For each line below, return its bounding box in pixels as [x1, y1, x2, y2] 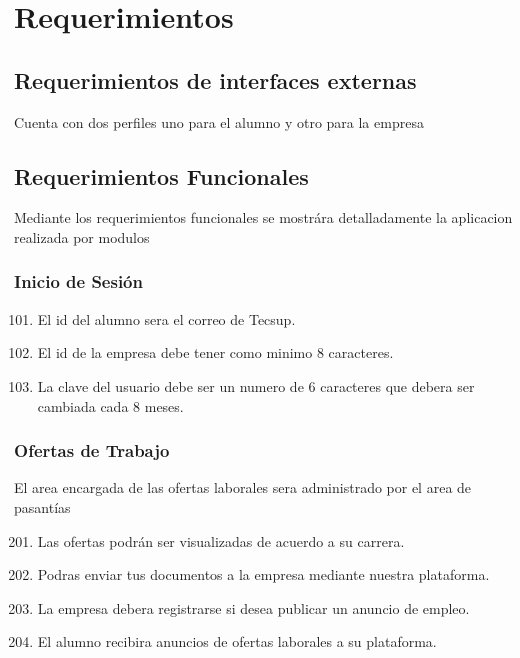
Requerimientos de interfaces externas [14, 64, 417, 95]
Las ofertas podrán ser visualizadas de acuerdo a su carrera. [37, 530, 405, 551]
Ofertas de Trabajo [14, 438, 170, 463]
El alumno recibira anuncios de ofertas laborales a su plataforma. [37, 631, 437, 652]
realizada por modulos [14, 226, 150, 247]
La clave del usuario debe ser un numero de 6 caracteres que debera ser [37, 375, 475, 396]
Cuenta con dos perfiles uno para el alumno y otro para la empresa [14, 111, 424, 132]
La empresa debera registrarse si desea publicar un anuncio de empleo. [37, 597, 470, 618]
